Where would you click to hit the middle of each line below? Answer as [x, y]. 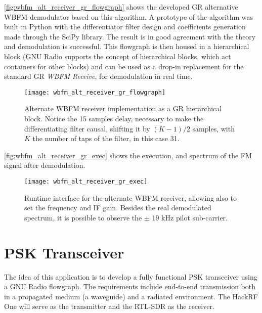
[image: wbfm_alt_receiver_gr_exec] [86, 181]
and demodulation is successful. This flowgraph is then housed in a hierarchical [127, 46]
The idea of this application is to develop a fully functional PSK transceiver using [131, 276]
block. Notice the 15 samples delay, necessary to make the [114, 118]
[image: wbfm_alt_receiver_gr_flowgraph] [95, 92]
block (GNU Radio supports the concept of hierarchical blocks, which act [118, 56]
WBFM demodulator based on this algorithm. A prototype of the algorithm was [128, 16]
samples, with [213, 128]
